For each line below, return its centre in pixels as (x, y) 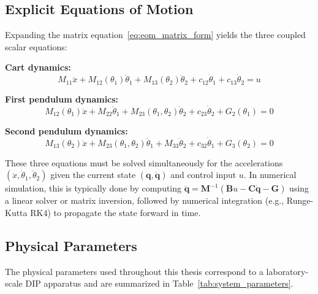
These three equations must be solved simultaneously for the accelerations (144, 162)
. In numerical (270, 175)
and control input (203, 175)
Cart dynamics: (38, 67)
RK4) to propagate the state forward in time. (115, 213)
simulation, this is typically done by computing (93, 188)
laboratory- (287, 271)
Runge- (300, 200)
